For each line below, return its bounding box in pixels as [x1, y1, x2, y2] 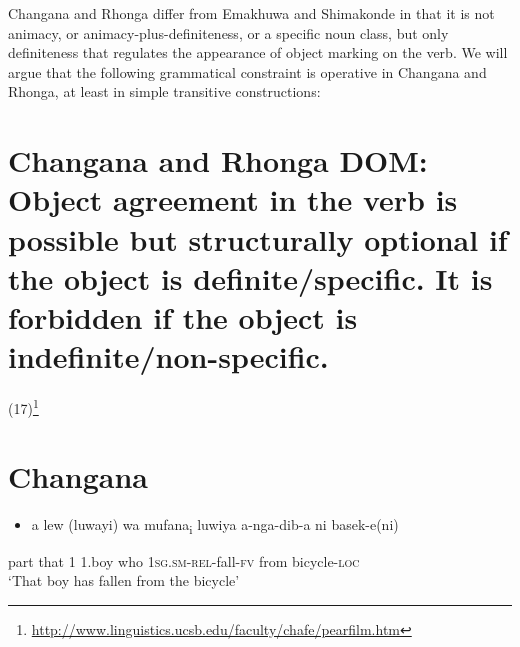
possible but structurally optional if [8, 218, 508, 259]
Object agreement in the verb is [8, 179, 458, 220]
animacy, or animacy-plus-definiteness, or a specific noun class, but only [8, 22, 449, 43]
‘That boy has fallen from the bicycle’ [8, 570, 240, 591]
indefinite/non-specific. [8, 336, 329, 377]
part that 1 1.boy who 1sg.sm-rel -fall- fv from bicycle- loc [8, 550, 360, 571]
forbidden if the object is [8, 296, 358, 337]
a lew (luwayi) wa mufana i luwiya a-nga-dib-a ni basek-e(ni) [31, 514, 399, 538]
